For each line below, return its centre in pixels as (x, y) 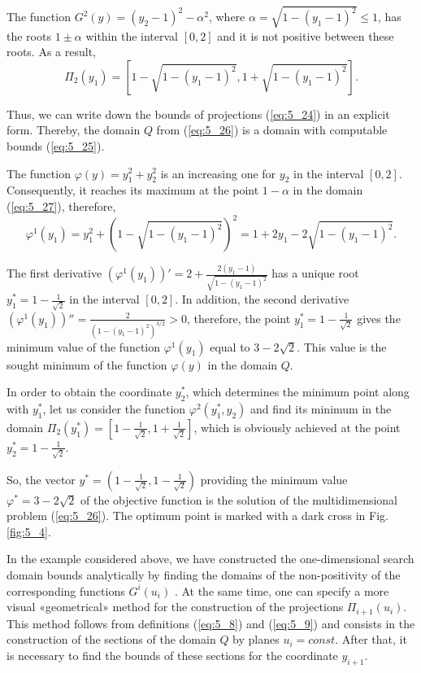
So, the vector (41, 479)
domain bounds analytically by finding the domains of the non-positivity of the (204, 575)
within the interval (132, 35)
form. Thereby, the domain (74, 130)
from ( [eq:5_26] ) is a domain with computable (272, 130)
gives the (379, 318)
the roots (29, 35)
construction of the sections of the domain (111, 639)
